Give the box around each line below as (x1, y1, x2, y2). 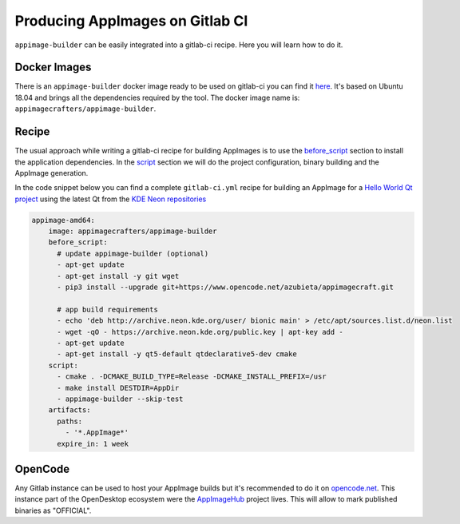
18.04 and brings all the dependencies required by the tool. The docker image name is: (14, 93, 300, 102)
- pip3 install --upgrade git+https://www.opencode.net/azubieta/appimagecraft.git (57, 283, 395, 292)
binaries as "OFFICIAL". (14, 506, 92, 515)
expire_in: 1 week (57, 439, 129, 448)
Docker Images (14, 61, 92, 74)
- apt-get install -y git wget (57, 272, 180, 280)
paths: (57, 416, 83, 426)
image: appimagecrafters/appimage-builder (48, 227, 217, 236)
